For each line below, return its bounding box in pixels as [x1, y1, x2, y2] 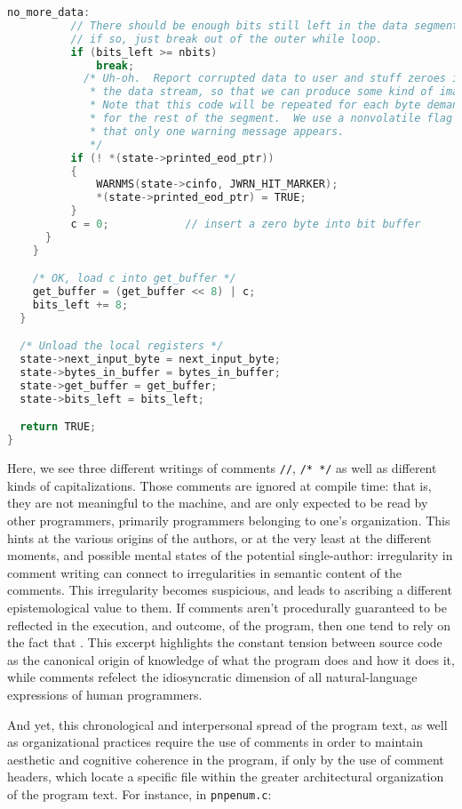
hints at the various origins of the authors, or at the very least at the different [7, 528, 432, 547]
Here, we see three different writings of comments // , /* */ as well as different [7, 459, 437, 477]
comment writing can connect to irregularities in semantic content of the [7, 563, 402, 581]
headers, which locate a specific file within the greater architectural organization [7, 767, 444, 786]
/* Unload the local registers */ [20, 340, 224, 353]
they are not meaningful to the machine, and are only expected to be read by [7, 493, 428, 512]
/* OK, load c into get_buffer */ [32, 272, 236, 285]
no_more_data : [7, 6, 91, 19]
